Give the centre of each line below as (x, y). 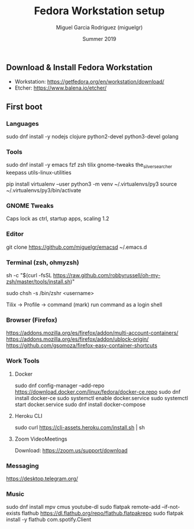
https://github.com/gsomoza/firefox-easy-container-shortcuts (82, 346)
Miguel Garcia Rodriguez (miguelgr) (99, 27)
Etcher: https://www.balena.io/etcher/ (61, 88)
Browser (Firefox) (32, 320)
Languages (23, 123)
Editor (15, 234)
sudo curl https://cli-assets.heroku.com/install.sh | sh (80, 427)
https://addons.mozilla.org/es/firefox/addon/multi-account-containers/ (92, 333)
